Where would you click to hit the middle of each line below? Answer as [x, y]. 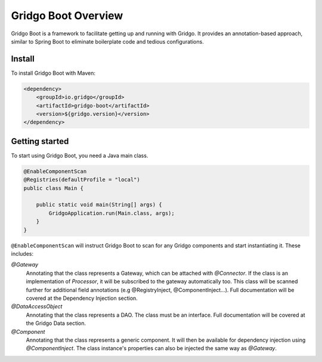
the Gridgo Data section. [56, 323]
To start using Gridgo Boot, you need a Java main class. [80, 155]
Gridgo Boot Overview [67, 16]
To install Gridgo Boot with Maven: [53, 73]
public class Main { [53, 188]
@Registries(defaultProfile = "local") [82, 180]
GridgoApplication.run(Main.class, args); [112, 213]
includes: [22, 253]
